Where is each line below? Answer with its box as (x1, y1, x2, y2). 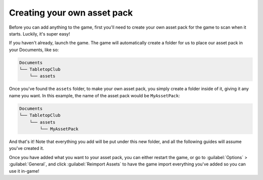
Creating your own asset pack (9, 7, 133, 18)
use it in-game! (9, 168, 39, 174)
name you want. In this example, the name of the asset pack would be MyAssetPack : (9, 92, 180, 98)
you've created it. (9, 145, 44, 151)
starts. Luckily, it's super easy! (9, 31, 70, 36)
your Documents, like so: (9, 47, 59, 53)
